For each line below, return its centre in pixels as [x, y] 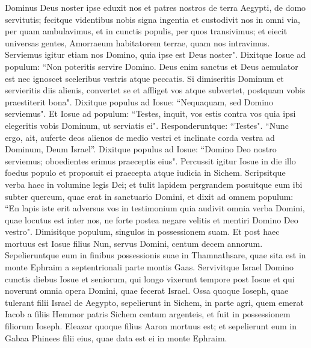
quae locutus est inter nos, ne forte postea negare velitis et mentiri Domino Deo [152, 219]
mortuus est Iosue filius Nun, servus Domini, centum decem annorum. [134, 243]
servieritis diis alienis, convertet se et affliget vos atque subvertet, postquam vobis [155, 90]
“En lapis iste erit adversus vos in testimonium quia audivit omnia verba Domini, [155, 208]
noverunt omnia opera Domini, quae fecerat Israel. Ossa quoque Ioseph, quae [147, 291]
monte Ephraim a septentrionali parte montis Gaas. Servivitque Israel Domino [149, 267]
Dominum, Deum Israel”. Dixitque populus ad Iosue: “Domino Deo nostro [141, 149]
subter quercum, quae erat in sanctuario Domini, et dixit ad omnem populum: [149, 196]
